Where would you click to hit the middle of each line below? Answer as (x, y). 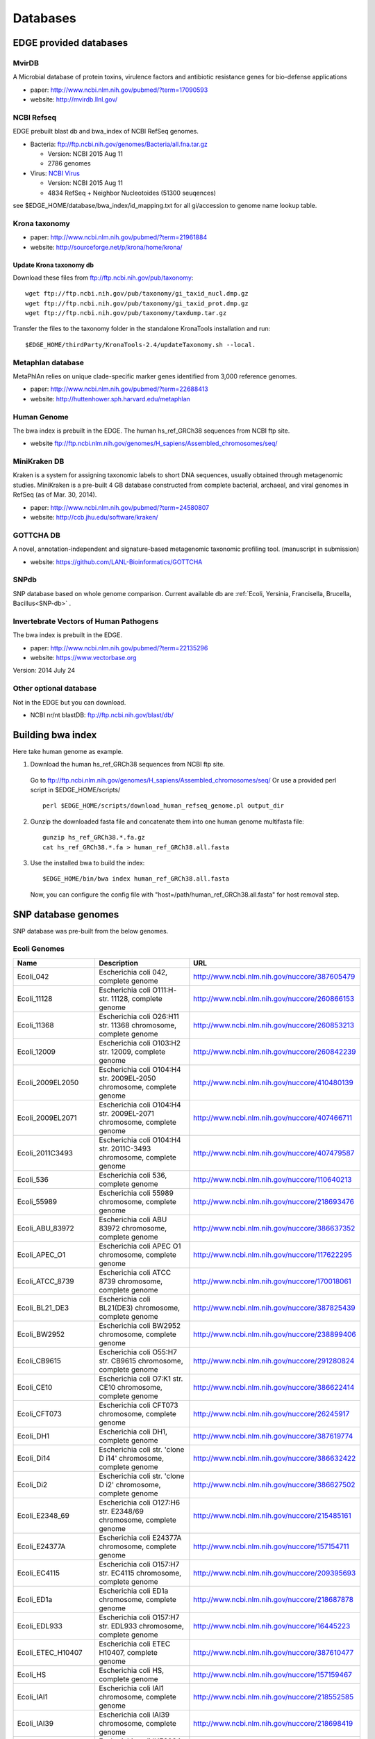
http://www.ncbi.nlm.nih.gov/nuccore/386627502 (274, 1484)
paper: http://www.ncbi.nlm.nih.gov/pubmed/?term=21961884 (119, 237)
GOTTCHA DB (36, 535)
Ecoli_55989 (37, 1201)
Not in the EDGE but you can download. (69, 702)
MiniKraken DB (39, 461)
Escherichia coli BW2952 (140, 1325)
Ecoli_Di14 (34, 1458)
